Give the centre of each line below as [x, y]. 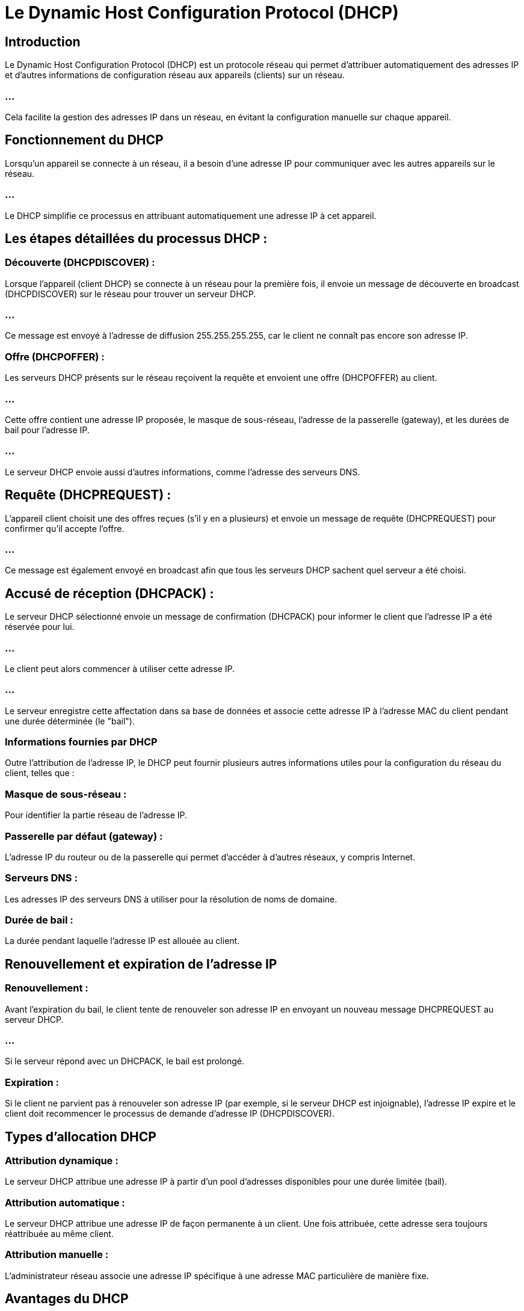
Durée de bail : [39, 920]
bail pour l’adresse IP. [47, 430]
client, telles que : [40, 773]
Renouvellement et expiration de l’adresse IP [141, 964]
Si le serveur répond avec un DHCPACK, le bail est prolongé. [125, 1061]
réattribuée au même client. [59, 1234]
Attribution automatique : [65, 1202]
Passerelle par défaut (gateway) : [84, 836]
